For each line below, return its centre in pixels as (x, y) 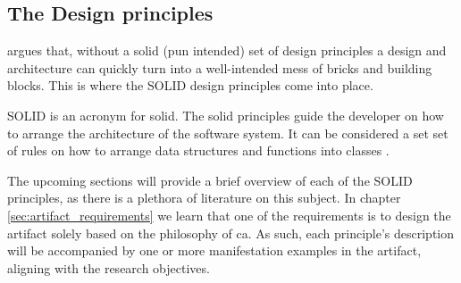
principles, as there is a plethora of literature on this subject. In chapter (204, 198)
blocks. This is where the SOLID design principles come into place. (190, 85)
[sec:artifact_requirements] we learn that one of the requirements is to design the (229, 215)
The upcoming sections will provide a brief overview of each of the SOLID (210, 180)
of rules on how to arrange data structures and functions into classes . (198, 150)
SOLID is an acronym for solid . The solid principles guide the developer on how (226, 115)
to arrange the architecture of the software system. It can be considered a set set (228, 133)
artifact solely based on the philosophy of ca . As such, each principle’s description (231, 233)
